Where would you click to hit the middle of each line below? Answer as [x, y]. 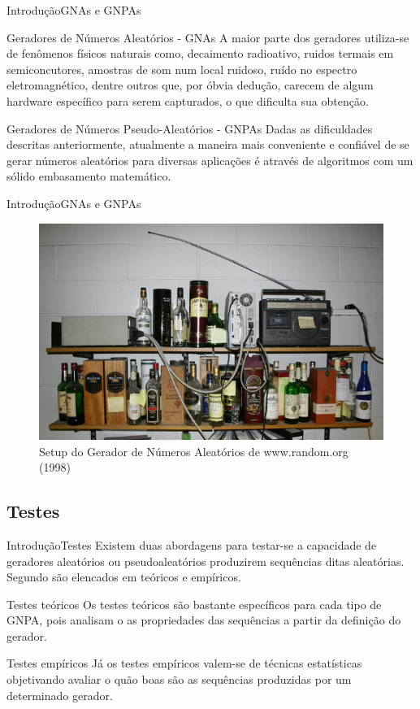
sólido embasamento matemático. [89, 176]
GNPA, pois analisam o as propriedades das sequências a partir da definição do [204, 620]
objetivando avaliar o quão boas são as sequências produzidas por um [179, 679]
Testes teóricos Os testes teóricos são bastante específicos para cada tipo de [194, 604]
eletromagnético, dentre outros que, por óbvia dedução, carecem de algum [190, 85]
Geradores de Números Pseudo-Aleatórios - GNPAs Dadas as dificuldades [190, 128]
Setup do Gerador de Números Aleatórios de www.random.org [194, 451]
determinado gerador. [60, 695]
